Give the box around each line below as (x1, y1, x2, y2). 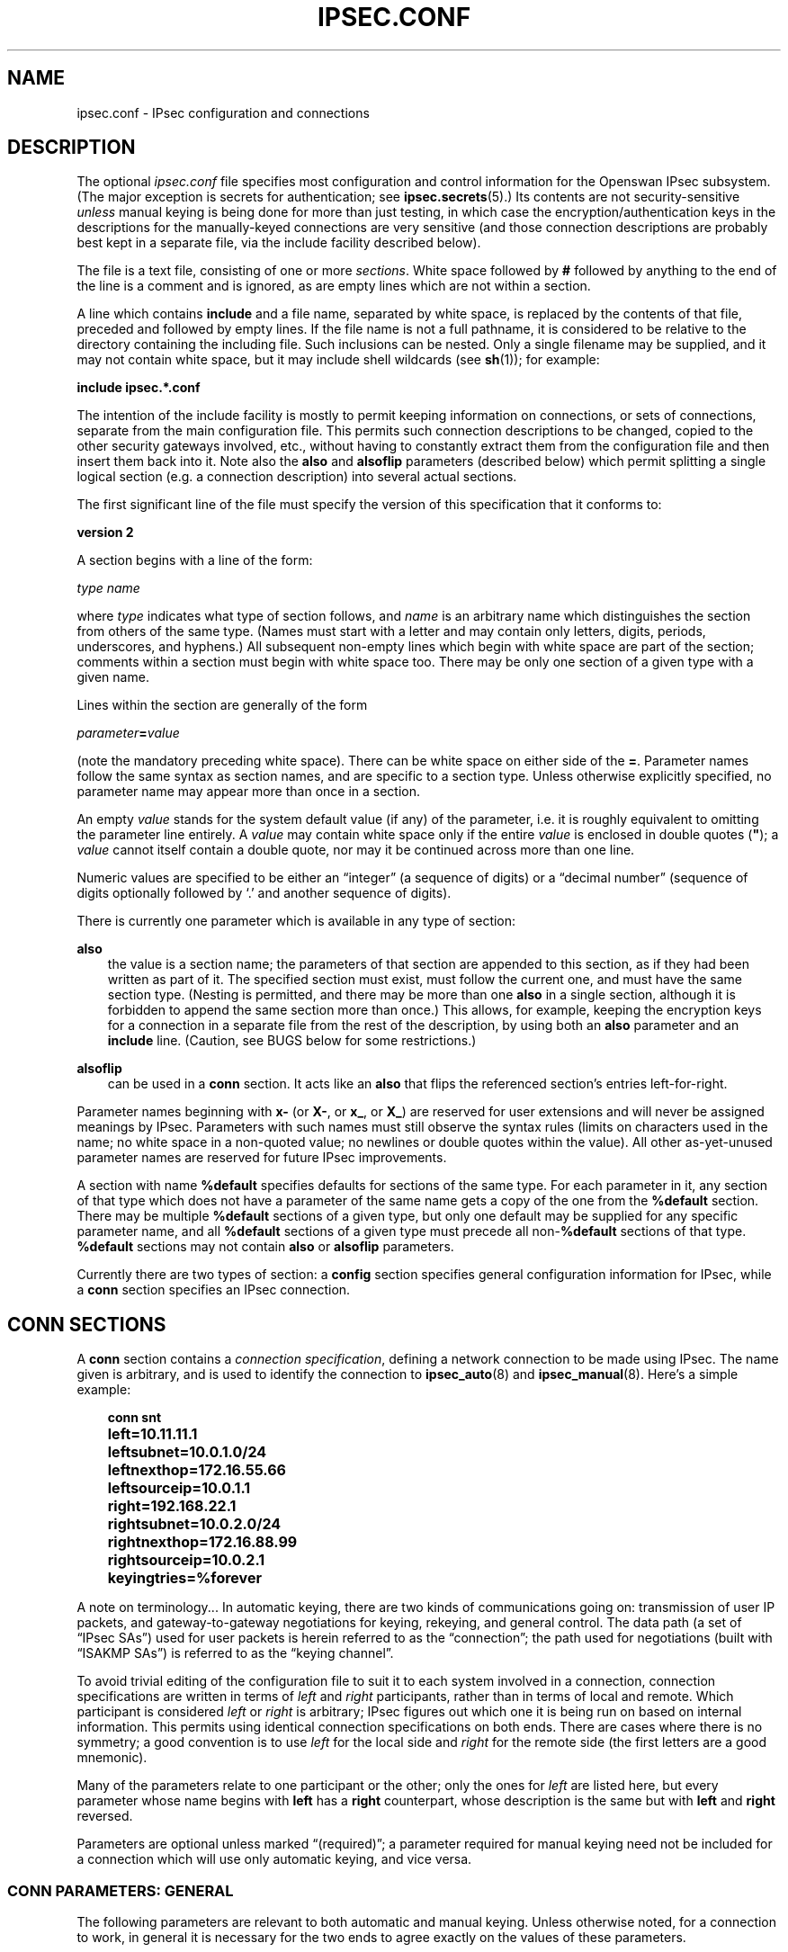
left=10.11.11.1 (107, 1425, 198, 1444)
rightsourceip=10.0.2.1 (107, 1551, 265, 1570)
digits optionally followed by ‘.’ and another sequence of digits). (76, 885, 452, 901)
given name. (76, 669, 149, 685)
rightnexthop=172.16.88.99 (107, 1533, 298, 1552)
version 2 (76, 524, 134, 541)
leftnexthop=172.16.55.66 (107, 1461, 286, 1480)
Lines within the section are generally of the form (76, 697, 368, 713)
